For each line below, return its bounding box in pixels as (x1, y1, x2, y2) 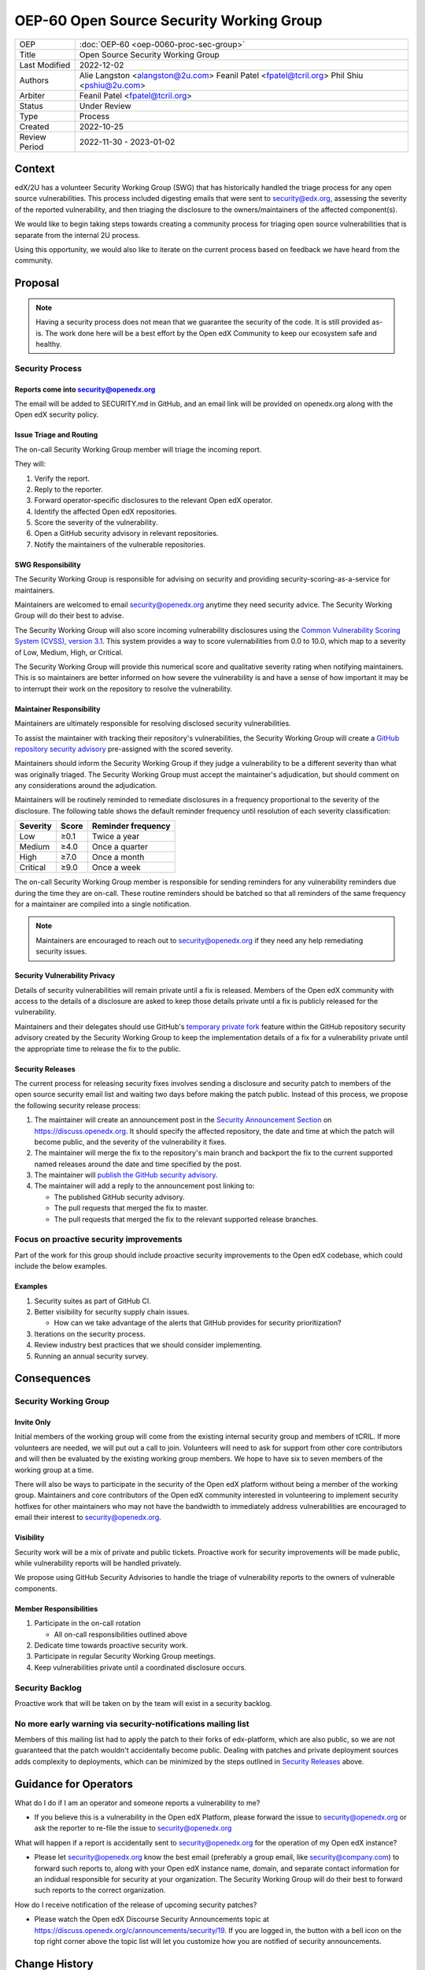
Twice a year (91, 831, 140, 842)
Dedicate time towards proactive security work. (34, 1640, 188, 1650)
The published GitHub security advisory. (54, 1192, 185, 1202)
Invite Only (14, 1418, 51, 1427)
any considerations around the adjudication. (14, 781, 157, 790)
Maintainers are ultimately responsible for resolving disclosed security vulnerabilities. (14, 719, 291, 728)
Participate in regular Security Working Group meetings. (34, 1652, 216, 1661)
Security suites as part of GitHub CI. (34, 1296, 151, 1306)
